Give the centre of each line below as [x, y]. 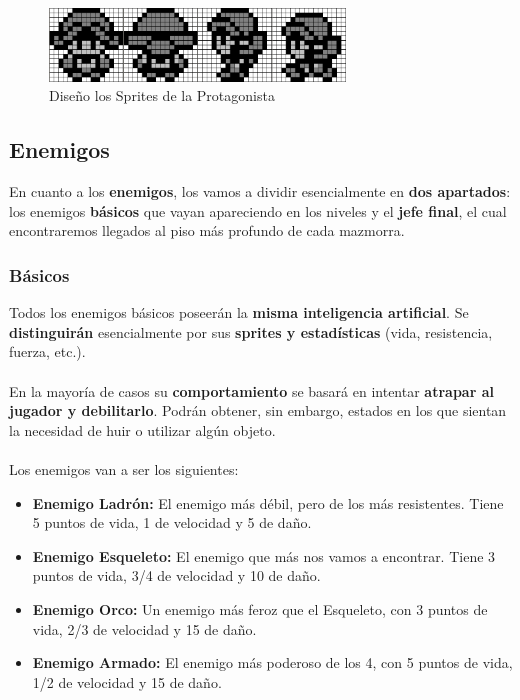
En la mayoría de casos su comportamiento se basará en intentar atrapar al [251, 390]
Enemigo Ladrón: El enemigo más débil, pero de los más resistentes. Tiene [268, 502]
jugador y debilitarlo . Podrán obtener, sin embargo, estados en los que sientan [258, 410]
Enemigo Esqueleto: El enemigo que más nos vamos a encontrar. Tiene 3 [264, 555]
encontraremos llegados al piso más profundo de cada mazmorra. [207, 230]
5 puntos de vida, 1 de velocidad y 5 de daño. [172, 522]
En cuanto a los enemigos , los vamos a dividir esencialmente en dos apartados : [260, 191]
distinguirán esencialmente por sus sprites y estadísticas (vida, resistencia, [251, 331]
